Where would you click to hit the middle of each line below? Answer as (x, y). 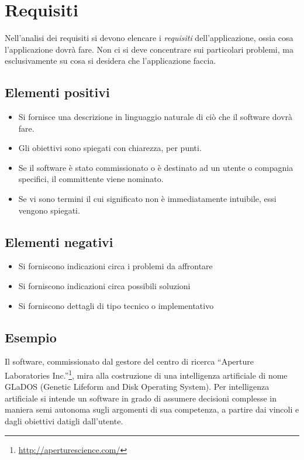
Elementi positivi (57, 92)
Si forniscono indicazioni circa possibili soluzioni (104, 286)
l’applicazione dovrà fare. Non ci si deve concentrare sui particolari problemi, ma (149, 49)
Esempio (31, 337)
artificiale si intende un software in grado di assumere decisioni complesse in (141, 398)
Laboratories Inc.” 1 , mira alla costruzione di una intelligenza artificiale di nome (146, 374)
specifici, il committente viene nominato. (91, 179)
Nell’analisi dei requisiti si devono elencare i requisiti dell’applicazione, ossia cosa (149, 38)
